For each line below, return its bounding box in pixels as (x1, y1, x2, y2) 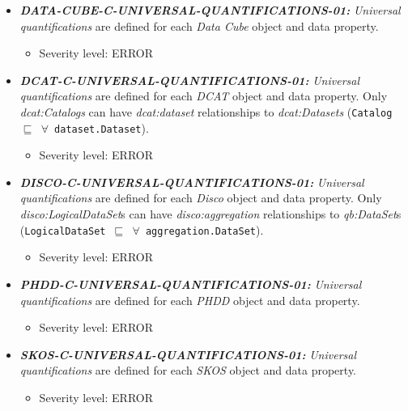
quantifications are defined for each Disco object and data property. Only (19, 189, 382, 206)
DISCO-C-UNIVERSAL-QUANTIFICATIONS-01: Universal (19, 173, 364, 190)
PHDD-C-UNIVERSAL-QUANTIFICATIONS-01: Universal (19, 275, 362, 292)
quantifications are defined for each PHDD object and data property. (19, 291, 360, 308)
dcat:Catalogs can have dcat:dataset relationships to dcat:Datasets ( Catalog (19, 103, 393, 120)
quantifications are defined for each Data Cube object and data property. (19, 17, 379, 34)
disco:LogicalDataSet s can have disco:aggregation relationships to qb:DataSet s (19, 205, 402, 222)
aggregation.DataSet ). (145, 221, 264, 238)
